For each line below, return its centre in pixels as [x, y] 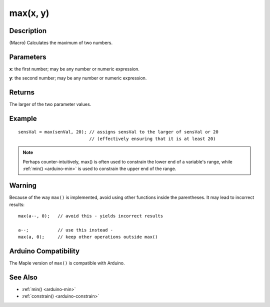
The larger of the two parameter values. [50, 104]
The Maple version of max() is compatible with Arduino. [67, 263]
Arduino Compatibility [44, 251]
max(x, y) [29, 13]
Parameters [28, 57]
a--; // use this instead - [66, 230]
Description [28, 31]
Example [23, 119]
